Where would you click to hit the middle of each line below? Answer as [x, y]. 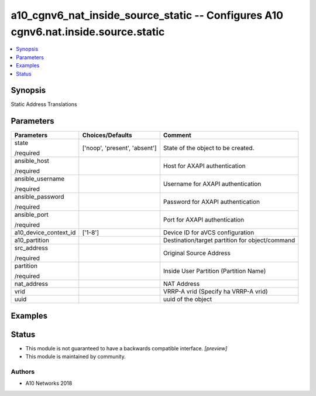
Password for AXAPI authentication [212, 202]
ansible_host [32, 161]
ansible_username [39, 179]
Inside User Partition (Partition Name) [214, 271]
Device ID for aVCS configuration [209, 233]
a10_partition [32, 240]
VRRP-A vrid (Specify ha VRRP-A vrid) [216, 292]
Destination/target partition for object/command [229, 240]
